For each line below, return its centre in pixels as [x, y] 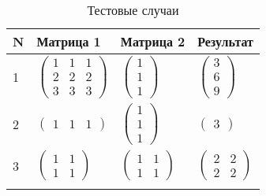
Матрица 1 [69, 41]
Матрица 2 [153, 41]
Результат [225, 41]
